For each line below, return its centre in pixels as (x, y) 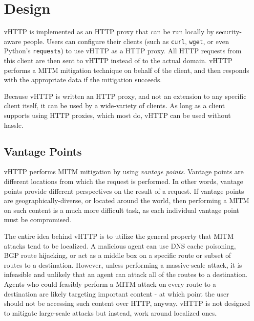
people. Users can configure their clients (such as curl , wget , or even (126, 41)
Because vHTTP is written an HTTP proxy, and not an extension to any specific (125, 96)
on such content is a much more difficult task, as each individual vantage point (122, 210)
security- (229, 32)
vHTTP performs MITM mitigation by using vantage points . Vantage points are (124, 172)
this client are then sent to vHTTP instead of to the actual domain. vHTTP (118, 60)
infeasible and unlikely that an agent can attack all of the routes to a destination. (126, 274)
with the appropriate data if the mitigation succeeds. (83, 80)
